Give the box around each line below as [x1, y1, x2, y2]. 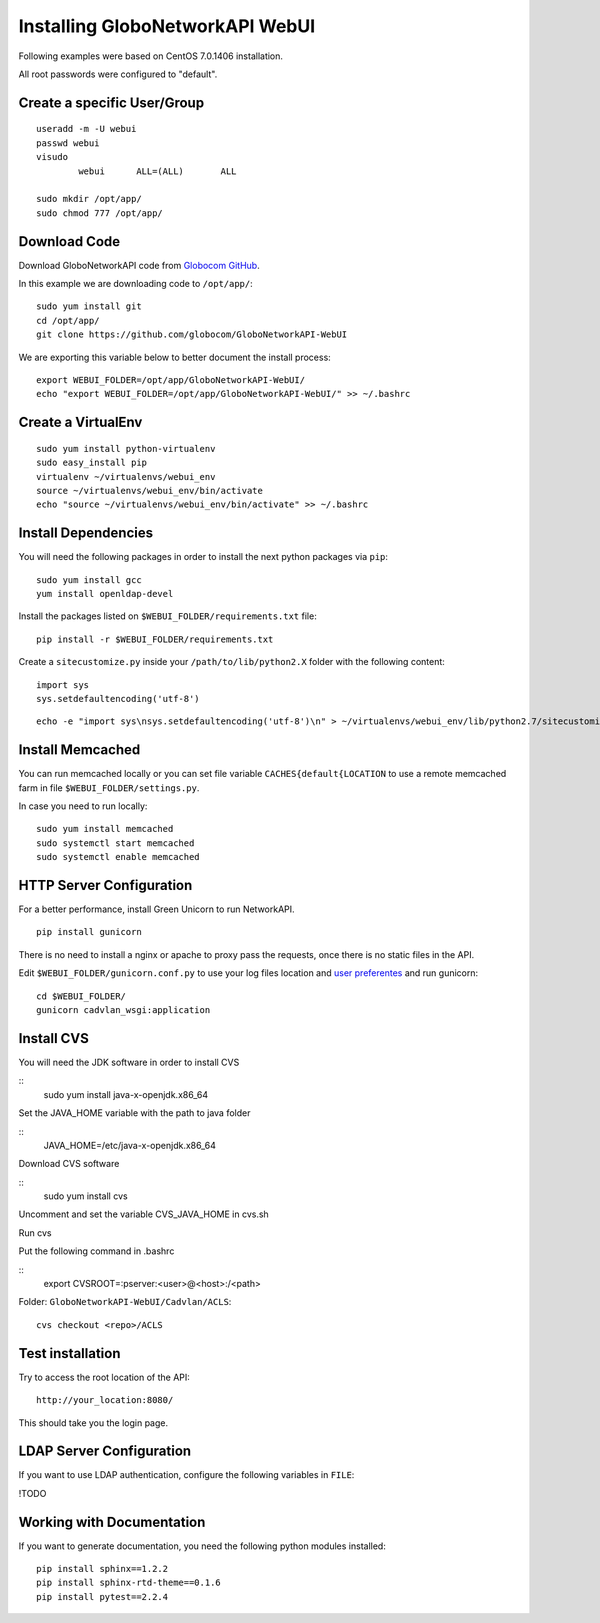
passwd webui [36, 137, 100, 149]
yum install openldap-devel [36, 588, 174, 599]
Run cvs [18, 1226, 52, 1239]
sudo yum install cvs [43, 1190, 129, 1202]
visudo [36, 151, 69, 163]
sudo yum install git [36, 301, 142, 312]
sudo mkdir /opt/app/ [36, 193, 142, 205]
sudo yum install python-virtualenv [36, 443, 216, 454]
